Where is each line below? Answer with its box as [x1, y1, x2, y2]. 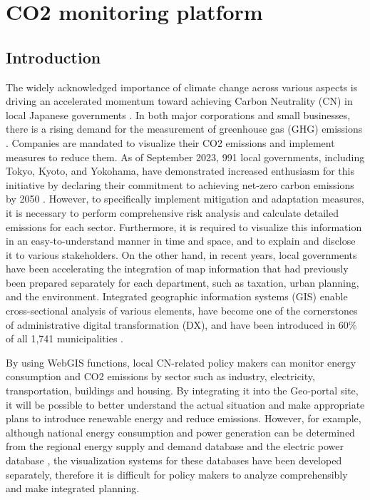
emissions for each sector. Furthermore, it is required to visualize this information [6, 219, 362, 234]
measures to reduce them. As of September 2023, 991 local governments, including [6, 149, 365, 164]
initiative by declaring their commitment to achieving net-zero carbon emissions [6, 177, 354, 192]
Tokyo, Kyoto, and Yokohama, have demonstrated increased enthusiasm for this [6, 163, 354, 178]
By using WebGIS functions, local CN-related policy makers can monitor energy [6, 354, 356, 369]
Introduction [6, 46, 101, 68]
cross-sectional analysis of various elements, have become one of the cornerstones [6, 303, 358, 318]
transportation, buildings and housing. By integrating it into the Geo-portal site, [6, 383, 359, 398]
